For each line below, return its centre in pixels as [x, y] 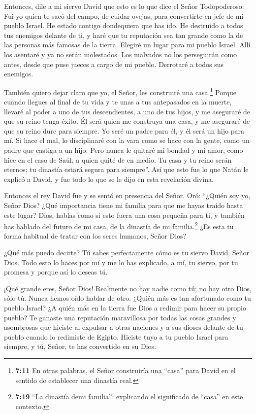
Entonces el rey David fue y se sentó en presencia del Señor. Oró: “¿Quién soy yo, [127, 195]
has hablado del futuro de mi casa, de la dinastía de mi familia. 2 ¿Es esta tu [119, 225]
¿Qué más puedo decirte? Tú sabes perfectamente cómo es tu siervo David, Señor [127, 252]
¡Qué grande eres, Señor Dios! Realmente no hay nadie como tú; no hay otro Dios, [128, 288]
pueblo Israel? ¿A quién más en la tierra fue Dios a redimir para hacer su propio [125, 307]
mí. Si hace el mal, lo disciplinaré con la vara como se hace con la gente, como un [127, 140]
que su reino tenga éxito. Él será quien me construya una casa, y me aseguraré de [127, 121]
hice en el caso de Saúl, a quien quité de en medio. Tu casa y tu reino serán [118, 159]
